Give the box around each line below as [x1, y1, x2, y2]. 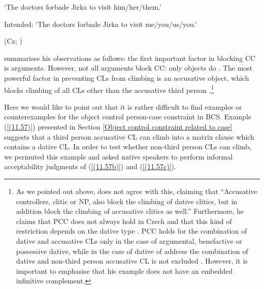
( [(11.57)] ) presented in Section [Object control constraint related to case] [4, 121, 233, 132]
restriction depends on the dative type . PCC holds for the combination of [16, 226, 247, 236]
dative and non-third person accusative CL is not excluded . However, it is [16, 255, 248, 266]
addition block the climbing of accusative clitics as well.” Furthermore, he [16, 206, 244, 216]
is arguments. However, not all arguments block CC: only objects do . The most [4, 62, 253, 73]
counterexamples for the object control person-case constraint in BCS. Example [4, 111, 251, 122]
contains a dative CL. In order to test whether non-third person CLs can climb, [4, 141, 251, 152]
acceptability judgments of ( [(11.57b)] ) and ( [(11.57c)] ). [4, 161, 176, 172]
